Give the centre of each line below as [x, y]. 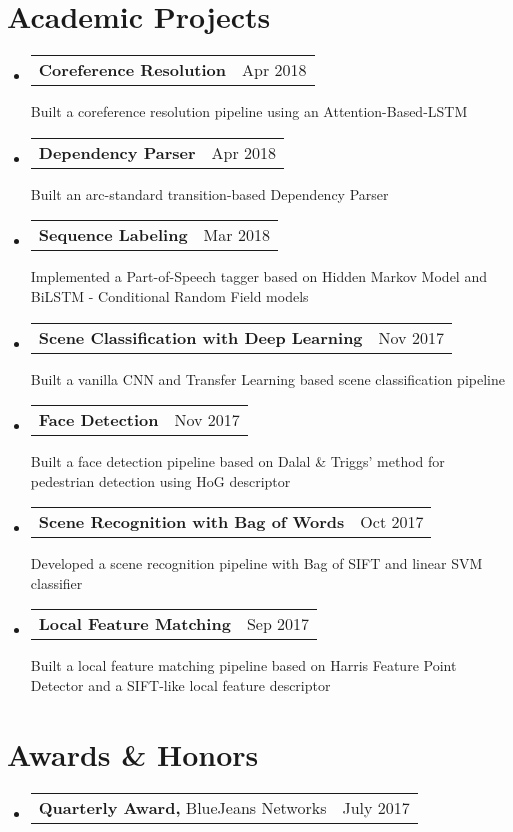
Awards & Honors [133, 753]
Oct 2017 [392, 522]
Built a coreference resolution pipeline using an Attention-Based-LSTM [249, 111]
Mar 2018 [236, 235]
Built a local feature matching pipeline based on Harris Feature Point [243, 665]
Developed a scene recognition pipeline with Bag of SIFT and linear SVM [256, 563]
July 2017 [376, 807]
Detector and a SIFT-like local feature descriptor [180, 685]
